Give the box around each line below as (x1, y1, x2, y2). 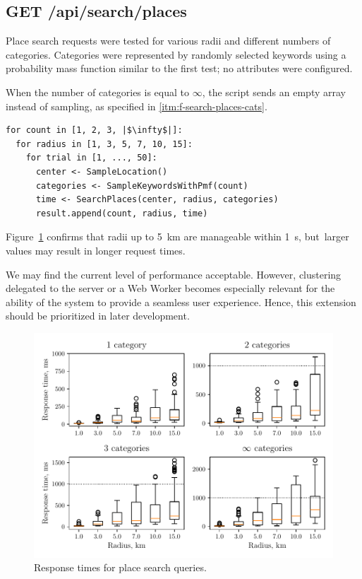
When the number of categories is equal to (6, 84, 189, 99)
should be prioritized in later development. (6, 308, 190, 323)
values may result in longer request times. (6, 242, 186, 257)
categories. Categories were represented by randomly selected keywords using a (6, 47, 346, 62)
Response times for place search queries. (34, 560, 207, 575)
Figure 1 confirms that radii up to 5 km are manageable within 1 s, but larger (6, 229, 349, 244)
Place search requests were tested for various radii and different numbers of (6, 33, 331, 48)
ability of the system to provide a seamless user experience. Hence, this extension (6, 294, 356, 309)
